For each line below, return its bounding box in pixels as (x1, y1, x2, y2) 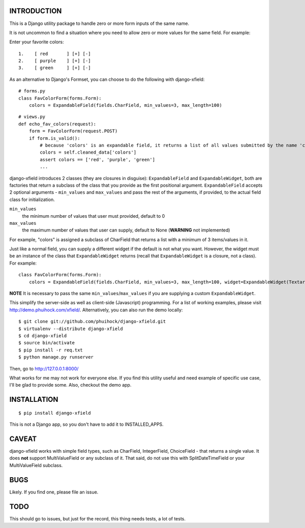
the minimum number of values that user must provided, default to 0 (22, 213, 165, 219)
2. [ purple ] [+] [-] (18, 58, 91, 64)
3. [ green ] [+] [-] (18, 65, 91, 71)
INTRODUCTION (9, 7, 62, 15)
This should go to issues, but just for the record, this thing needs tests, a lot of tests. (9, 515, 186, 521)
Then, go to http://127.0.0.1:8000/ (9, 365, 79, 371)
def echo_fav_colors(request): (18, 121, 97, 127)
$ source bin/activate (18, 340, 75, 346)
